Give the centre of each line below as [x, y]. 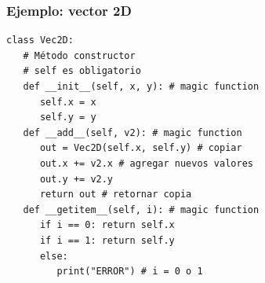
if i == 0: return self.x [107, 225]
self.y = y [68, 118]
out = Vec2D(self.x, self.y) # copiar [141, 148]
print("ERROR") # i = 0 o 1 [130, 272]
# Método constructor [79, 55]
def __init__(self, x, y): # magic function [141, 86]
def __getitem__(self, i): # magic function [141, 209]
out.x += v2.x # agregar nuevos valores [146, 163]
